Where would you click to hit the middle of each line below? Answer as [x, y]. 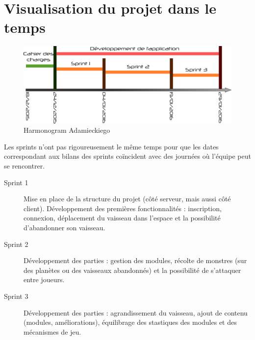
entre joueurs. [44, 279]
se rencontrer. [25, 166]
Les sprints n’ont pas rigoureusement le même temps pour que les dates [111, 146]
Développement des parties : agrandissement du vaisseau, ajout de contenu [136, 312]
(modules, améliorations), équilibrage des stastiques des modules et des [130, 322]
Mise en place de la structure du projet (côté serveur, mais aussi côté [127, 199]
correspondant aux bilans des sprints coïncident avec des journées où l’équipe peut [127, 156]
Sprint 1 [16, 182]
